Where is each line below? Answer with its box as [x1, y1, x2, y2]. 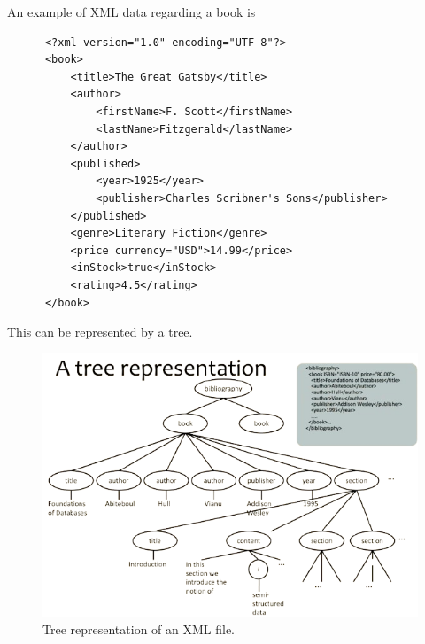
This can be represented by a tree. [7, 322, 193, 341]
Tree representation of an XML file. [42, 620, 235, 639]
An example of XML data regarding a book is [7, 3, 256, 20]
